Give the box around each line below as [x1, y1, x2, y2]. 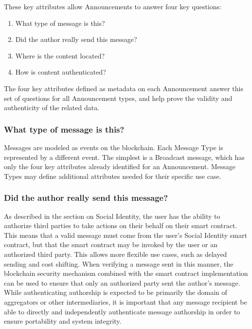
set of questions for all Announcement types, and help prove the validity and [4, 93, 233, 103]
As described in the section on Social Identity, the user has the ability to [4, 211, 220, 221]
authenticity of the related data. [4, 102, 100, 113]
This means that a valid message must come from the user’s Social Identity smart [4, 230, 247, 240]
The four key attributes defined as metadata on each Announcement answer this [4, 83, 243, 93]
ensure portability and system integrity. [4, 316, 122, 326]
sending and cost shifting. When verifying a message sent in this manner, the [4, 258, 234, 269]
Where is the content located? [15, 50, 105, 60]
